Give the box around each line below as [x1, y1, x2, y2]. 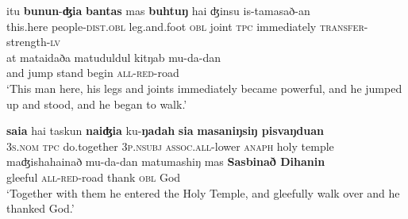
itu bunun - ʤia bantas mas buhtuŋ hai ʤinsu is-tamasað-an [6, 2, 310, 18]
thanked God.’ [6, 200, 75, 217]
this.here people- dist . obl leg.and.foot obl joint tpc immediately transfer [6, 17, 364, 34]
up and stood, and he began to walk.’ [6, 95, 187, 112]
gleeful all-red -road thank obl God [6, 168, 181, 185]
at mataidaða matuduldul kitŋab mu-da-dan [6, 48, 221, 65]
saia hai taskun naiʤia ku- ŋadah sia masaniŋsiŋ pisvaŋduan [6, 122, 324, 139]
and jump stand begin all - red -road [6, 64, 179, 81]
